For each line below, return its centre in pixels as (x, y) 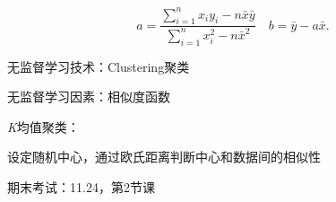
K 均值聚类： (43, 126)
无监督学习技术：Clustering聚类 (99, 66)
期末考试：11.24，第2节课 (81, 187)
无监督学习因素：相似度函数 (89, 97)
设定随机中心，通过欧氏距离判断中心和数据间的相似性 (164, 157)
